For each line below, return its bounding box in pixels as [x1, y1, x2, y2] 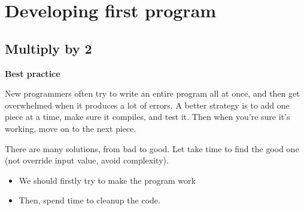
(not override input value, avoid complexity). [5, 154, 169, 166]
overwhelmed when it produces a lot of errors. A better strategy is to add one [5, 98, 290, 111]
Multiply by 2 [5, 39, 92, 57]
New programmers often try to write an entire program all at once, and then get [5, 87, 300, 100]
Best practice [5, 67, 60, 79]
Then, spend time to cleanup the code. [19, 194, 160, 206]
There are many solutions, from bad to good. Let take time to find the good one [5, 142, 299, 155]
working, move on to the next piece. [5, 122, 136, 134]
